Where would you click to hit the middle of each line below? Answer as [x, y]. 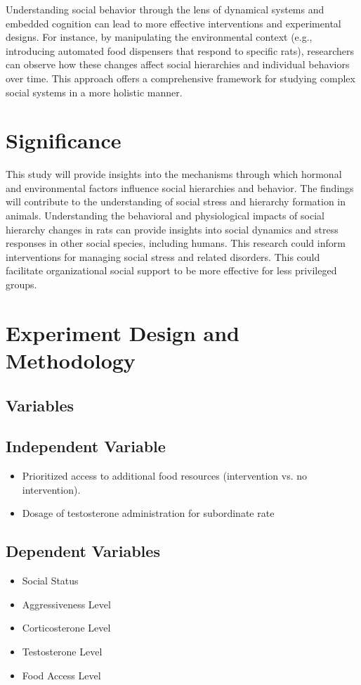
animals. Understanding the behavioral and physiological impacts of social [165, 216]
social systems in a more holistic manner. [94, 92]
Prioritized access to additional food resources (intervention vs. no [165, 476]
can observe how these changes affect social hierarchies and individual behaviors [178, 64]
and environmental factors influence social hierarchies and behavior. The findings [180, 187]
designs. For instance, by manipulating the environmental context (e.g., [159, 37]
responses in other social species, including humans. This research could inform [176, 243]
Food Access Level [61, 675]
